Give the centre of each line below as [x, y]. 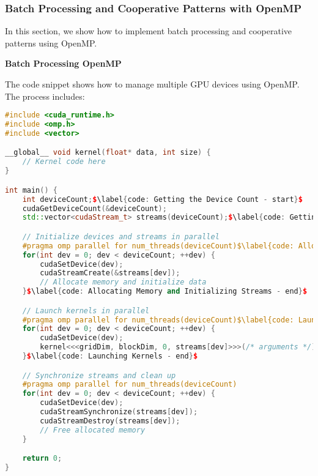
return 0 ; [42, 459]
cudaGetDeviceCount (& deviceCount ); [94, 208]
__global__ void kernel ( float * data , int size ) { [108, 153]
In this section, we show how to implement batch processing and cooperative [149, 31]
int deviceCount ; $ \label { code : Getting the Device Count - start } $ [162, 199]
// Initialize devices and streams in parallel [121, 236]
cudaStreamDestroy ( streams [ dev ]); [110, 421]
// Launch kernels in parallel [86, 311]
